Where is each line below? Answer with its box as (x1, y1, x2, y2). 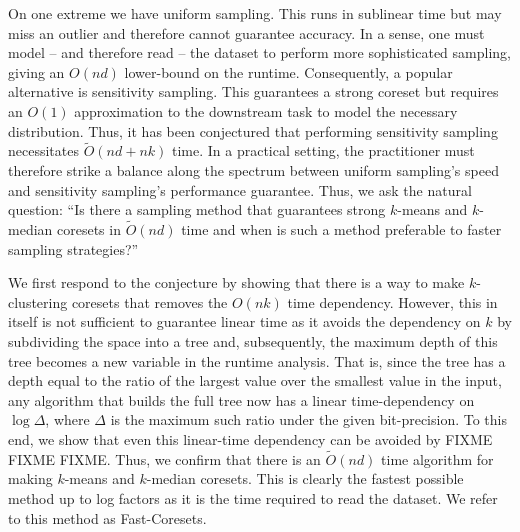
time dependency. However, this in (287, 291, 498, 312)
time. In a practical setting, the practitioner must (171, 140, 475, 161)
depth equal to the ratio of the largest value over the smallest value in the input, (8, 370, 502, 391)
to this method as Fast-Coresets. (8, 507, 207, 528)
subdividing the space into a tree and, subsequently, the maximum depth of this (8, 330, 498, 351)
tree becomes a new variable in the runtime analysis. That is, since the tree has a (8, 350, 506, 371)
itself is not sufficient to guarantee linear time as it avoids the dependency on (8, 311, 481, 332)
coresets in (56, 218, 121, 239)
